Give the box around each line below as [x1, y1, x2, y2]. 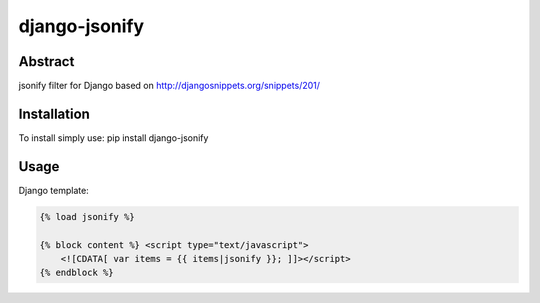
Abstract [18, 53, 75, 70]
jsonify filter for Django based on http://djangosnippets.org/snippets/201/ [18, 80, 320, 92]
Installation [18, 105, 90, 122]
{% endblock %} [39, 267, 114, 279]
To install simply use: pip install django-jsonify [18, 131, 209, 144]
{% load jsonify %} [39, 211, 135, 222]
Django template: [18, 184, 89, 196]
